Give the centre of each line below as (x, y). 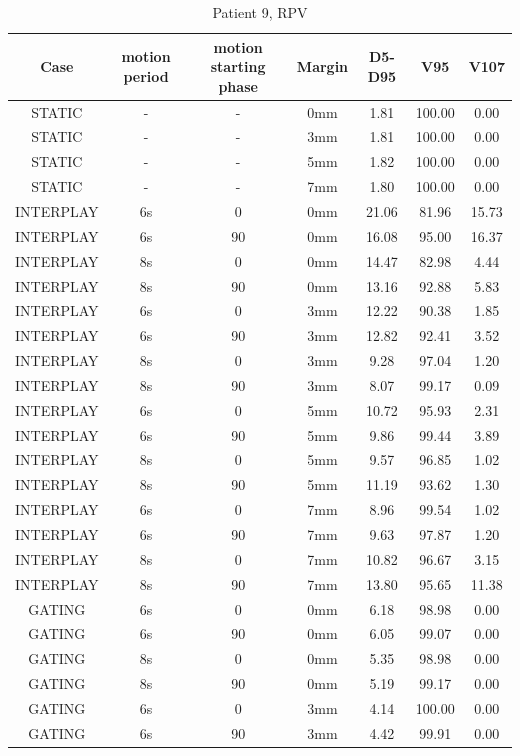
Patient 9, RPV (260, 12)
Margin (322, 66)
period (146, 75)
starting (238, 66)
